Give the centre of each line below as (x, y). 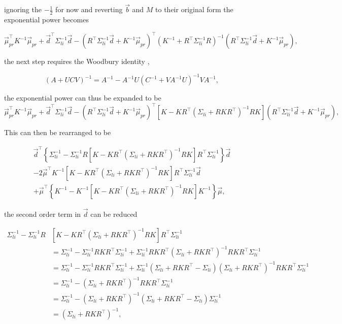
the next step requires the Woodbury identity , (77, 61)
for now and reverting (89, 9)
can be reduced (114, 214)
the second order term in (43, 214)
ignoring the (23, 9)
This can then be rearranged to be (58, 132)
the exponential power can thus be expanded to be (83, 98)
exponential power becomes (46, 20)
